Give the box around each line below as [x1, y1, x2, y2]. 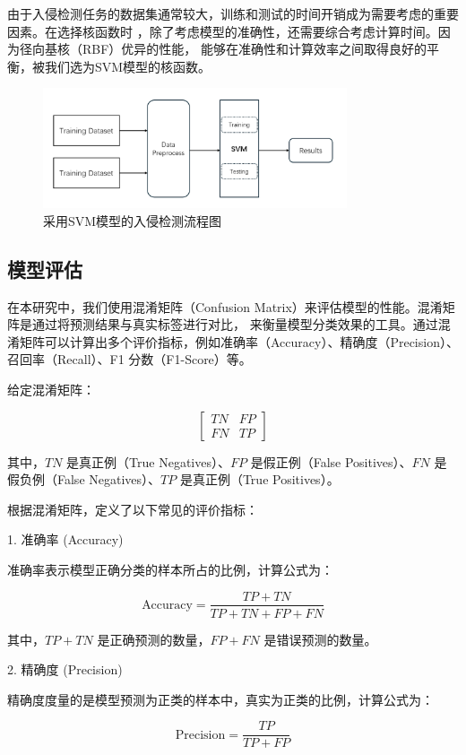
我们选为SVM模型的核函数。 [44, 56, 211, 75]
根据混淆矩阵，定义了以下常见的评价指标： [7, 499, 258, 518]
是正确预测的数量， [97, 629, 211, 648]
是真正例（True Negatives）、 [66, 452, 230, 471]
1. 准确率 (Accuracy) [7, 530, 124, 549]
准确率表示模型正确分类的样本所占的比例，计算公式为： [7, 560, 333, 578]
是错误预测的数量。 [263, 629, 377, 648]
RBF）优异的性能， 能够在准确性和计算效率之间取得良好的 [82, 39, 427, 58]
